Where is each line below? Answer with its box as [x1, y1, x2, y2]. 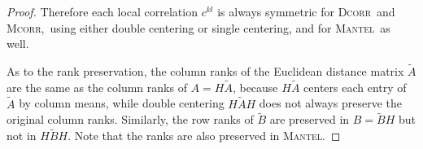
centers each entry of [303, 78, 407, 95]
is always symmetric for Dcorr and [217, 3, 395, 20]
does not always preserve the [259, 94, 403, 112]
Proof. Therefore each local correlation [7, 3, 198, 20]
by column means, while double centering [19, 94, 225, 112]
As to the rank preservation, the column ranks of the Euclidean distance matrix [7, 63, 404, 79]
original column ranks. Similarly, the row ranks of [7, 111, 254, 128]
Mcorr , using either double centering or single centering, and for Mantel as [7, 19, 390, 36]
